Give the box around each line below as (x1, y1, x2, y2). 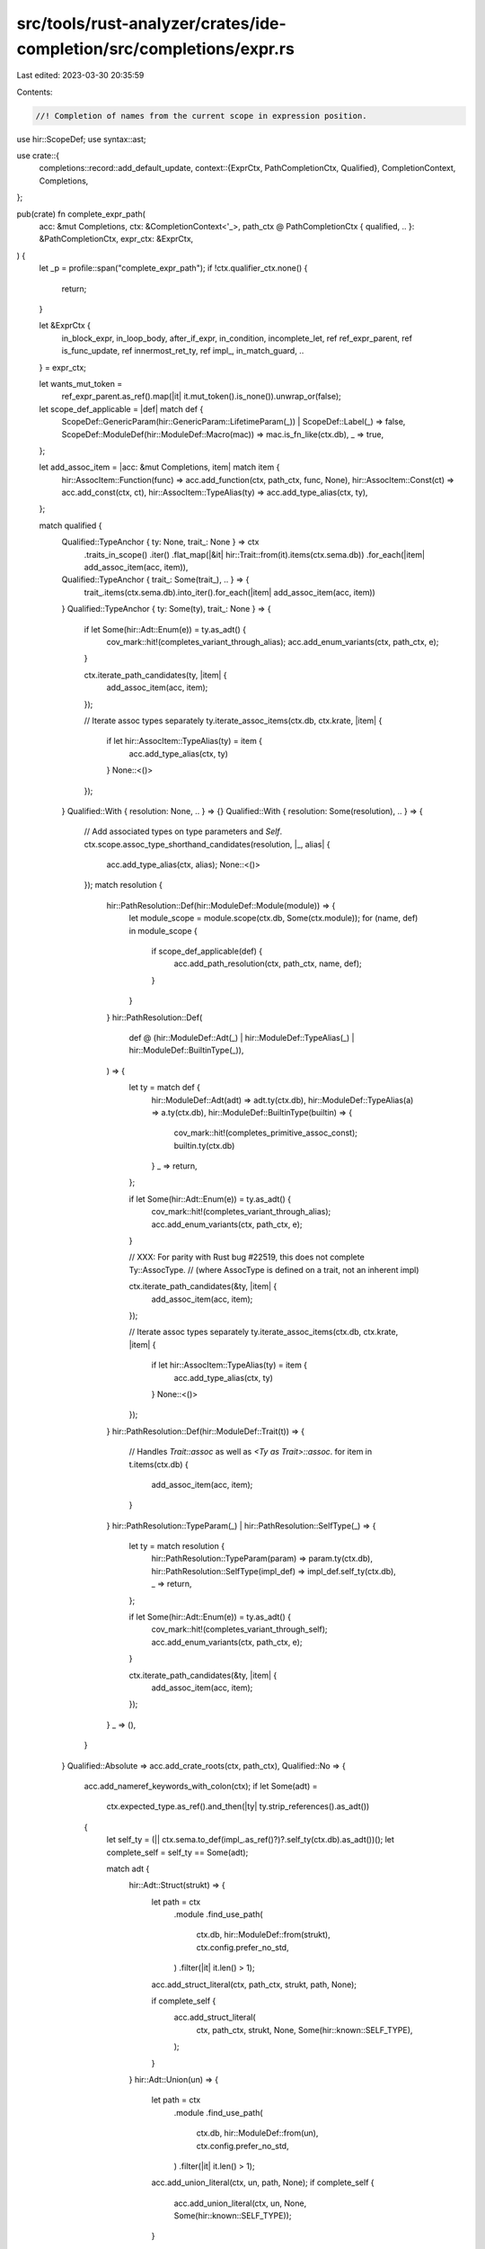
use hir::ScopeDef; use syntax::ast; (16, 133, 147, 144)
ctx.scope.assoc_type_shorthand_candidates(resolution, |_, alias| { (84, 838, 331, 849)
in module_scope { (128, 925, 198, 936)
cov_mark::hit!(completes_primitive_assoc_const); (173, 1127, 358, 1138)
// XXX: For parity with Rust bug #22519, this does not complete (128, 1251, 366, 1263)
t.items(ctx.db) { (128, 1458, 189, 1470)
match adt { (106, 1863, 150, 1874)
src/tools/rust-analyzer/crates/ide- (16, 13, 287, 33)
